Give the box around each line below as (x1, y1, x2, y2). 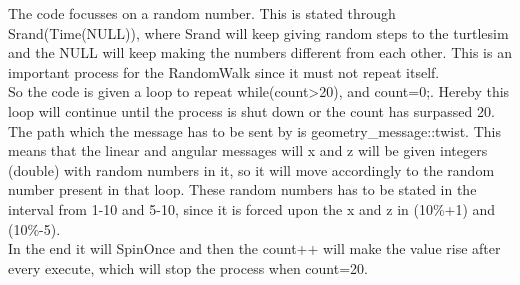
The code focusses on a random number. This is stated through (8, 3, 396, 23)
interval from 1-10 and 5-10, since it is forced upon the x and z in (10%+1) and (8, 198, 496, 219)
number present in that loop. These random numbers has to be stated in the (8, 179, 477, 200)
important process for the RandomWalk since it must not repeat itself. (8, 61, 440, 82)
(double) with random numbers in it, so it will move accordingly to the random (8, 159, 495, 180)
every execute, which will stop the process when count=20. (8, 257, 368, 278)
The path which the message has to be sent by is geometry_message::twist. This (8, 120, 501, 141)
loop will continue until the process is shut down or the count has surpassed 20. (8, 100, 495, 121)
